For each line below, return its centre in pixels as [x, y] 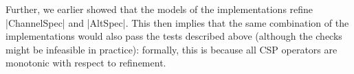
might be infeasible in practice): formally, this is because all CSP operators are [172, 49]
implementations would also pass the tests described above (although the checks [174, 36]
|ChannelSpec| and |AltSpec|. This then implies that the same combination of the [177, 22]
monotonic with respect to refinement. [86, 63]
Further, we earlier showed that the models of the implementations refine [159, 9]
